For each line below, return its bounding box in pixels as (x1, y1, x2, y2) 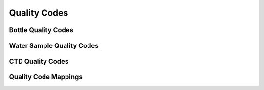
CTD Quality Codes (9, 57, 69, 66)
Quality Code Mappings (9, 73, 83, 81)
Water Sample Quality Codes (9, 42, 99, 50)
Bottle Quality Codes (9, 26, 73, 34)
